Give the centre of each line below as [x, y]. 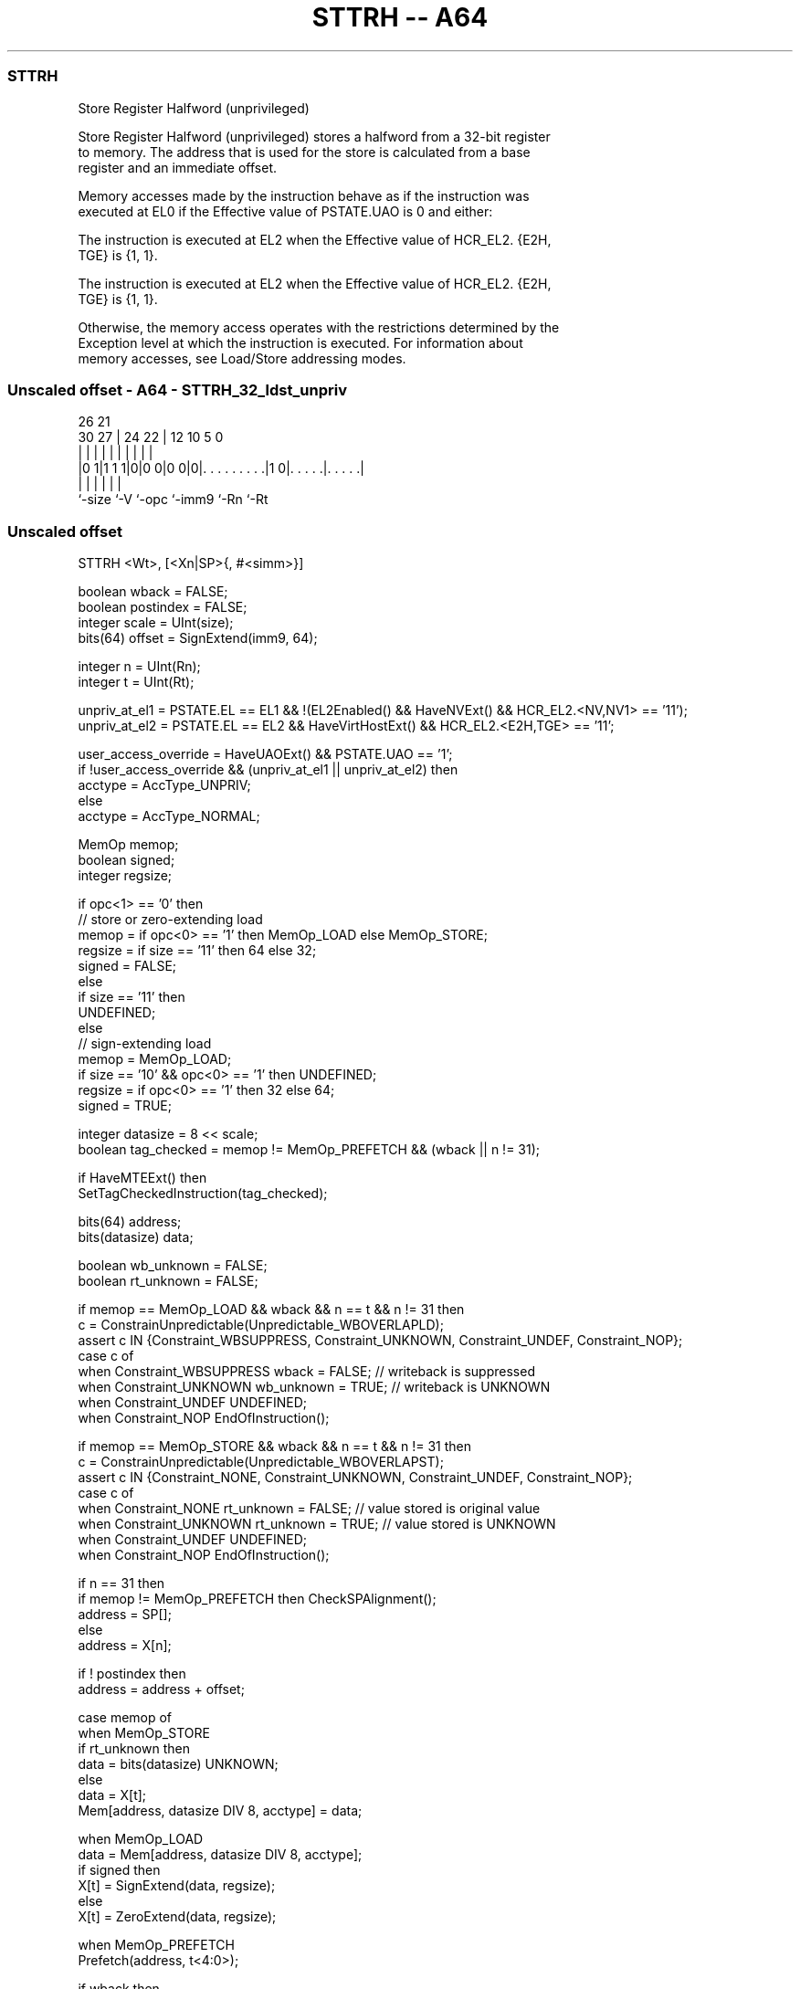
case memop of [125, 1717]
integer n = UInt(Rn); [139, 666]
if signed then [119, 1870]
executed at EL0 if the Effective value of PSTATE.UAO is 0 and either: [285, 211]
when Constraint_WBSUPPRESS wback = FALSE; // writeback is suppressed [306, 1371]
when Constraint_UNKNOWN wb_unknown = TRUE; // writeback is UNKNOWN [314, 1387]
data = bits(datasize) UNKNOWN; [178, 1764]
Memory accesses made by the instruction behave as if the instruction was [304, 195]
